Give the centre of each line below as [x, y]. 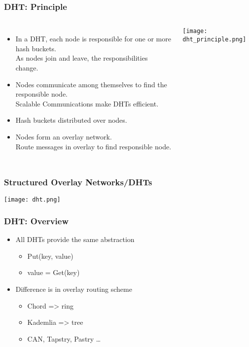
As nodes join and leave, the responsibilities [82, 58]
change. [27, 68]
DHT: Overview [36, 221]
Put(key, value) [50, 256]
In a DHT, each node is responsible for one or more [93, 39]
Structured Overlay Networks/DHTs [78, 182]
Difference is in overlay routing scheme [74, 289]
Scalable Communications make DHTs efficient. [87, 103]
